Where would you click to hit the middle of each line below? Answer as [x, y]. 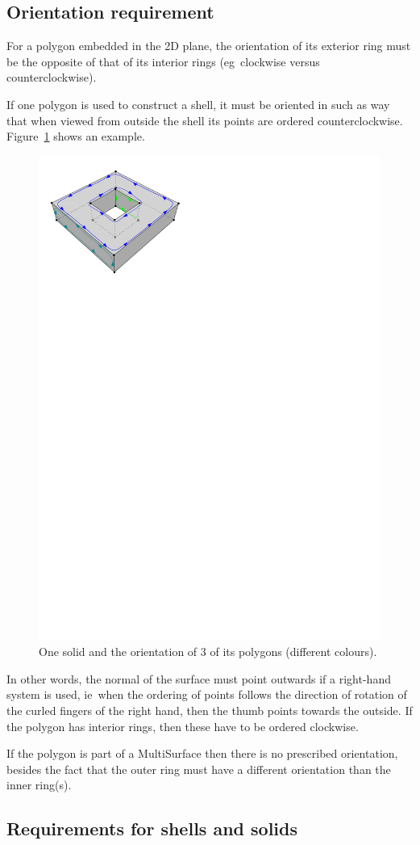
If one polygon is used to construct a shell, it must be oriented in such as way [198, 104]
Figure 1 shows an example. [76, 136]
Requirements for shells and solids [152, 828]
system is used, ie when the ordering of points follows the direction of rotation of [207, 694]
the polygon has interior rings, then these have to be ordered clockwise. [183, 726]
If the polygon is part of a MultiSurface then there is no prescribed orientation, [202, 753]
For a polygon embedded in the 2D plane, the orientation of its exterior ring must [209, 46]
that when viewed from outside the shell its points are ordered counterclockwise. [205, 120]
